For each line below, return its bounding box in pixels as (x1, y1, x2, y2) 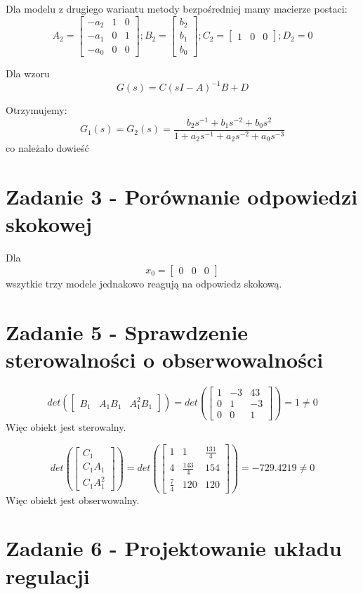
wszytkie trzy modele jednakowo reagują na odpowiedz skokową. (6, 276, 282, 290)
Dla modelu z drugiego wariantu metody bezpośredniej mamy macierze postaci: (6, 1, 348, 15)
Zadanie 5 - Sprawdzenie (6, 317, 249, 346)
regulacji (6, 561, 90, 590)
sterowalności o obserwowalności (6, 344, 324, 373)
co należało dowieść (6, 141, 89, 155)
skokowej (6, 209, 93, 238)
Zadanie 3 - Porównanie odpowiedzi (6, 182, 358, 211)
